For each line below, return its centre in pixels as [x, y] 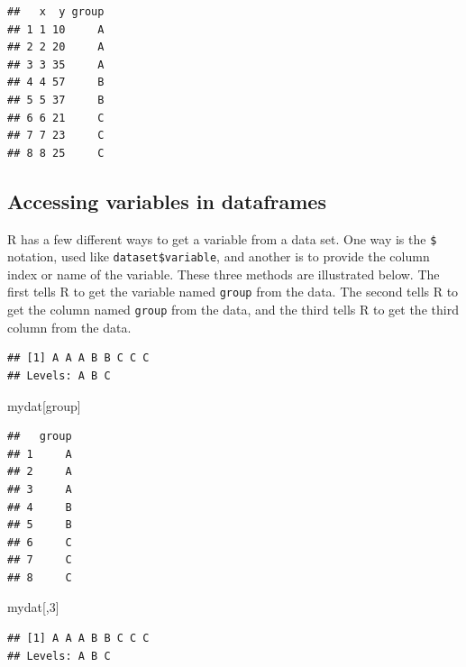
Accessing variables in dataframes [167, 201]
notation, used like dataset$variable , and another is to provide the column [219, 256]
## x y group [56, 12]
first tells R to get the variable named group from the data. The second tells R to [233, 292]
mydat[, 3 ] [33, 607]
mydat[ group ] [44, 405]
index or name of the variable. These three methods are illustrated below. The [224, 274]
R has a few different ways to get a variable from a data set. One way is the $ [222, 238]
